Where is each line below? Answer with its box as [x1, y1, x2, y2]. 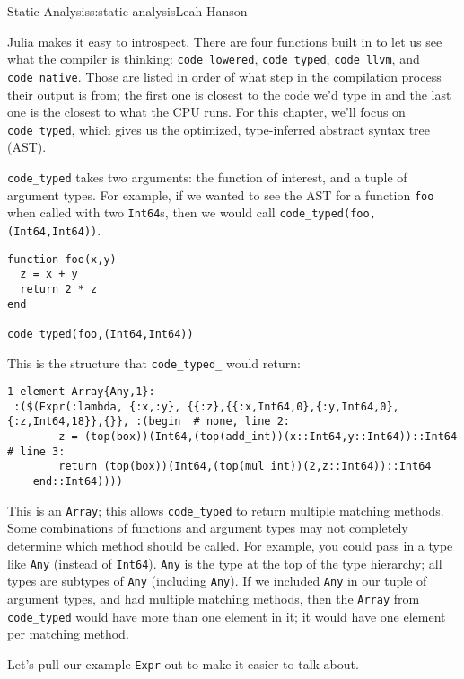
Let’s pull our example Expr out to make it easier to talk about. [7, 654, 359, 673]
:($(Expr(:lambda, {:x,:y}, [13, 400, 181, 413]
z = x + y [20, 268, 78, 281]
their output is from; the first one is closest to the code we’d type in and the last [7, 84, 451, 103]
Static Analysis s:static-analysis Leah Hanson [7, 2, 248, 20]
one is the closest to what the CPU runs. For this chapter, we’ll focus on [7, 102, 406, 121]
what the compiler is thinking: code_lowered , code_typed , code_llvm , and [7, 49, 420, 68]
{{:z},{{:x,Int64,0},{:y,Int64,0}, [187, 400, 399, 413]
